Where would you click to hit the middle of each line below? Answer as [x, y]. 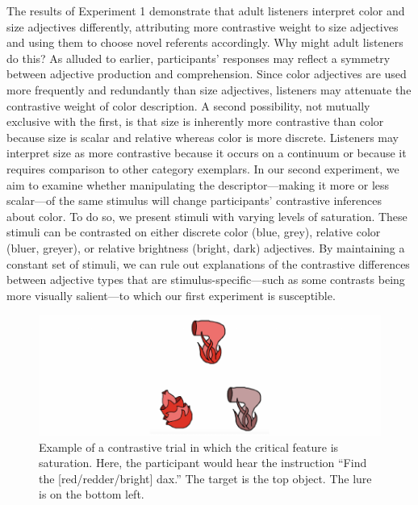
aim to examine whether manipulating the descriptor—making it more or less [198, 184]
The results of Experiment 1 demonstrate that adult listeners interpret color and [206, 10]
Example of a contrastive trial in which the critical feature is [189, 447]
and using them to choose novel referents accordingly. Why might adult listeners [205, 42]
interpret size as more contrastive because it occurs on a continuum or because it [207, 153]
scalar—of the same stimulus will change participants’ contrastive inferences [194, 200]
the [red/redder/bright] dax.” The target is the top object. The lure [205, 478]
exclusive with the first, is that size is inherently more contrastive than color [195, 121]
